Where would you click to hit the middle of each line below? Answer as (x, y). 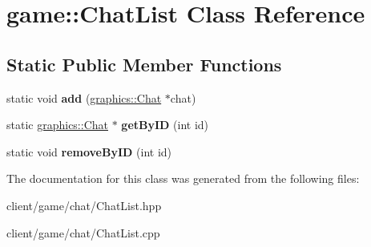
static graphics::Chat (57, 125)
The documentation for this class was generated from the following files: (183, 178)
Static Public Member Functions (144, 64)
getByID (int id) (165, 125)
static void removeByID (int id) (89, 151)
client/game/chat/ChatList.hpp (84, 205)
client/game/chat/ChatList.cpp (83, 232)
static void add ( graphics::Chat (84, 97)
